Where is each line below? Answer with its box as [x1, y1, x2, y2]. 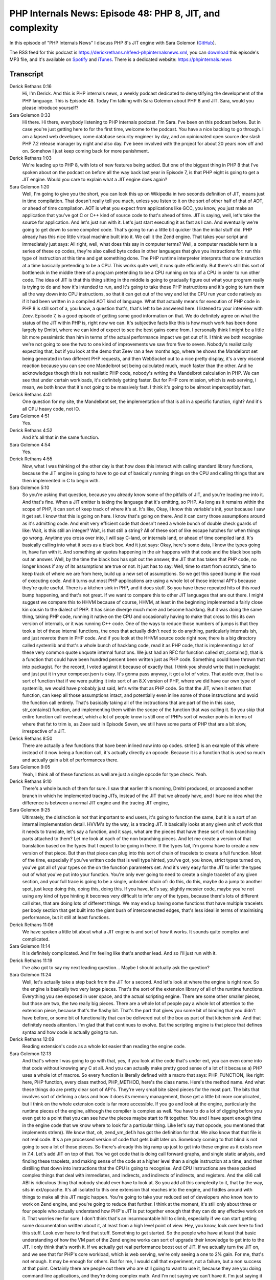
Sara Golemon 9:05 [9, 764, 51, 770]
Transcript [9, 70, 43, 78]
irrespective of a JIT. [22, 728, 66, 734]
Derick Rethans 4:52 [9, 427, 53, 433]
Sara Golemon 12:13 [9, 1050, 51, 1057]
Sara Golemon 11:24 [9, 972, 51, 978]
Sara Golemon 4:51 [9, 413, 50, 419]
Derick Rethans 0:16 [9, 83, 52, 90]
